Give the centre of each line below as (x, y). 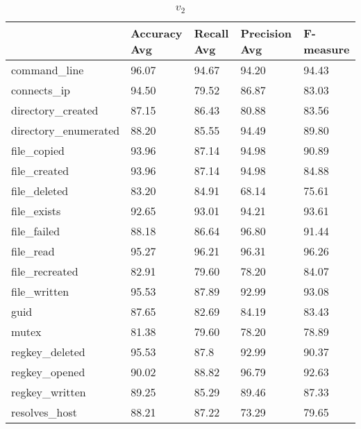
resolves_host (44, 412)
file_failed (36, 230)
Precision (266, 33)
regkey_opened (48, 371)
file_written (40, 291)
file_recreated (45, 271)
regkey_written (49, 392)
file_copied (38, 150)
